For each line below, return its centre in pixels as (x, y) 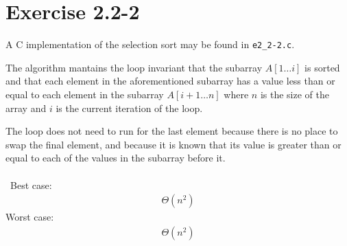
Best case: (31, 184)
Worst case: (30, 217)
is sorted (322, 67)
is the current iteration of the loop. (129, 108)
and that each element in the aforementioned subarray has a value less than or (170, 81)
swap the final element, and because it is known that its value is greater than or (173, 144)
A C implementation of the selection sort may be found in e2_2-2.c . (150, 44)
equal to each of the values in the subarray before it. (116, 158)
